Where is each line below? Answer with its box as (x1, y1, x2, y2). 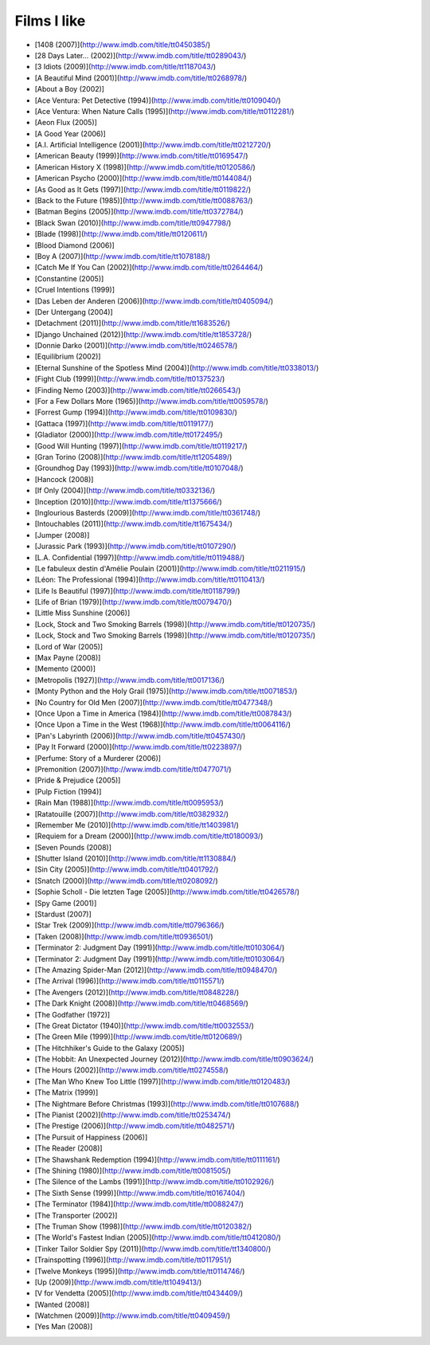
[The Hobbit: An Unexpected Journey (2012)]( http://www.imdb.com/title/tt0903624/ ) (34, 1054, 314, 1064)
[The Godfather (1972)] (34, 1010, 111, 1019)
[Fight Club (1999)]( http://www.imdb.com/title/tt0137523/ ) (34, 374, 225, 384)
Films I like (14, 12, 86, 29)
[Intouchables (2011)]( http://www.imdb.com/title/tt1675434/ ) (34, 519, 233, 529)
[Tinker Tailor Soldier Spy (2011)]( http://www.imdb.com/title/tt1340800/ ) (34, 1244, 272, 1253)
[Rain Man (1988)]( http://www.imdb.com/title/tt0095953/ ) (34, 798, 225, 808)
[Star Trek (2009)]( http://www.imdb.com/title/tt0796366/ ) (34, 920, 225, 930)
